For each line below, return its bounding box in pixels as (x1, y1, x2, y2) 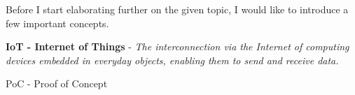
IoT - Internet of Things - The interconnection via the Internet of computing (6, 39, 349, 54)
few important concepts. (6, 15, 109, 30)
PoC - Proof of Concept (6, 76, 108, 91)
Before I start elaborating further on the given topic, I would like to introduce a (6, 2, 349, 16)
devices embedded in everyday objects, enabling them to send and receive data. (6, 52, 339, 67)
